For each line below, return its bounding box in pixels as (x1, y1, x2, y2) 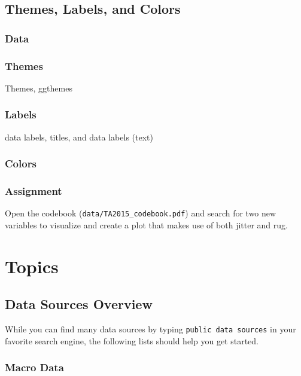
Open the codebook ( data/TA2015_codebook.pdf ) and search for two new (5, 207, 276, 219)
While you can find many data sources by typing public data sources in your (5, 323, 296, 335)
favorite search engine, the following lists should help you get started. (5, 334, 259, 347)
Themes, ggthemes (5, 81, 72, 94)
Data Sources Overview (5, 295, 153, 313)
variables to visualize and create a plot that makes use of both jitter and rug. (5, 218, 288, 231)
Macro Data (5, 360, 64, 375)
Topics (5, 253, 59, 278)
